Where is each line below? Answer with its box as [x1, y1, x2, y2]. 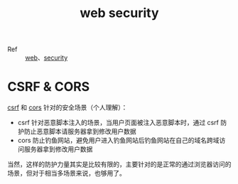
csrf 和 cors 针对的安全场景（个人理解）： [7, 103, 128, 112]
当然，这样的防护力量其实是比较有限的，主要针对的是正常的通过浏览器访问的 [7, 160, 232, 168]
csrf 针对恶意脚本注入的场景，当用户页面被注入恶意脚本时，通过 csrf [17, 119, 219, 127]
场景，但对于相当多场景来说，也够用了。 [7, 169, 126, 178]
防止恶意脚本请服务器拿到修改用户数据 [23, 127, 136, 136]
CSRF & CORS [7, 79, 90, 95]
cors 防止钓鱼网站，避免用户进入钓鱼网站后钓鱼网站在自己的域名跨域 [17, 136, 220, 145]
